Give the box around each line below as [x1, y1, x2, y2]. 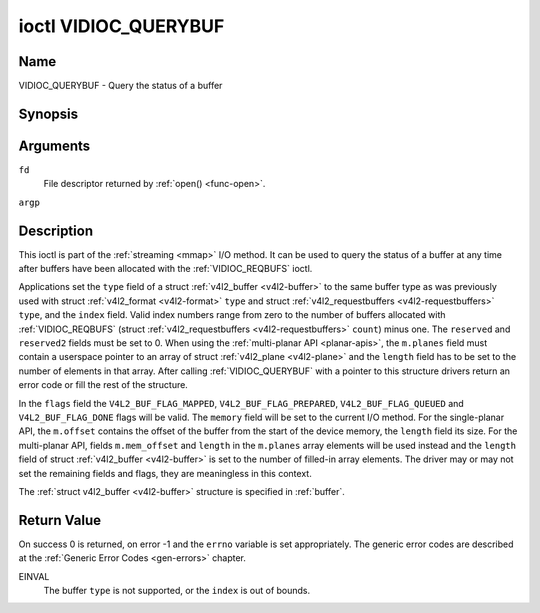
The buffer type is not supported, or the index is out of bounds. [43, 585, 311, 596]
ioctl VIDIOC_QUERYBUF [18, 15, 225, 37]
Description [18, 222, 94, 239]
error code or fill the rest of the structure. [18, 379, 189, 391]
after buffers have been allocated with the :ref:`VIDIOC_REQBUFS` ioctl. [18, 263, 313, 275]
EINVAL [18, 570, 50, 582]
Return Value [18, 511, 102, 529]
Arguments [18, 137, 91, 154]
